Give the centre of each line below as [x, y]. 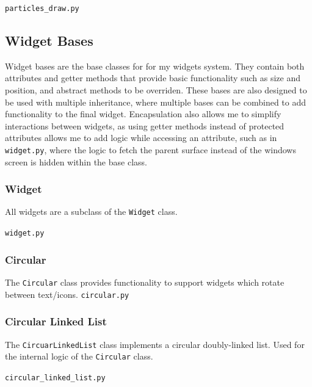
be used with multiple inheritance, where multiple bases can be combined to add [156, 102]
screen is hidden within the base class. [76, 161]
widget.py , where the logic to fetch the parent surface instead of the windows [151, 150]
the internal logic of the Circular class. [79, 356]
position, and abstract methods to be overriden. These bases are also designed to [156, 90]
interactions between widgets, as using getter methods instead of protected [145, 125]
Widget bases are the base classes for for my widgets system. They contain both [155, 66]
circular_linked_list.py [55, 378]
